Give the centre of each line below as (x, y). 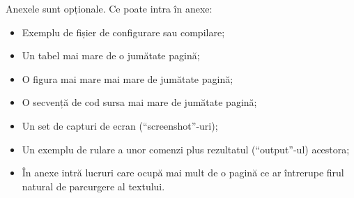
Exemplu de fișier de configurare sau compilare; (123, 32)
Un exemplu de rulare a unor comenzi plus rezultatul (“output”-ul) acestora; (186, 149)
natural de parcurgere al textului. (93, 186)
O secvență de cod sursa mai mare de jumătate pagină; (139, 102)
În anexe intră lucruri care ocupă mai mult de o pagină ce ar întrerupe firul (183, 173)
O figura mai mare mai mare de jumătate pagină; (128, 78)
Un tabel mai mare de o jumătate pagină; (111, 55)
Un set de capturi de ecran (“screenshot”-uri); (120, 125)
